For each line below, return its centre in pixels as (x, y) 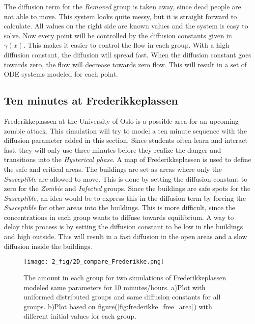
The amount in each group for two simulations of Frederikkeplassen (125, 277)
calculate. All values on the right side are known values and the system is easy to (126, 26)
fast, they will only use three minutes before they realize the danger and (113, 149)
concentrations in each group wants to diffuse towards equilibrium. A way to (119, 217)
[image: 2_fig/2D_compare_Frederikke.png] (94, 262)
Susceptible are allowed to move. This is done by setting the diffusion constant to (126, 178)
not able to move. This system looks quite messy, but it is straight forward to (121, 16)
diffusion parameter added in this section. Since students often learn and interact (126, 140)
